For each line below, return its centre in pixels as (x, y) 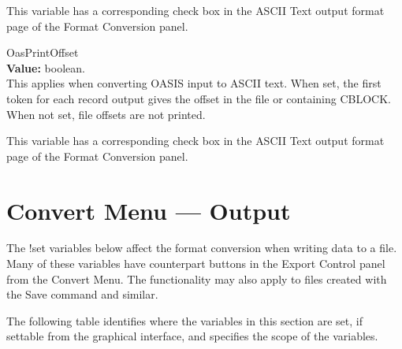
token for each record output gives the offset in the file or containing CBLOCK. (199, 98)
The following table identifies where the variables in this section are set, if (184, 320)
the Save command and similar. (82, 294)
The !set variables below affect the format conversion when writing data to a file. (202, 248)
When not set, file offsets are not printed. (106, 114)
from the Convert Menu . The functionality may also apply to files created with (197, 278)
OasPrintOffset (43, 52)
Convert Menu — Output (149, 210)
